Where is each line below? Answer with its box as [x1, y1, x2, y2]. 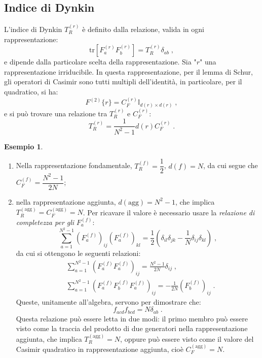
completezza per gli [16, 216, 74, 227]
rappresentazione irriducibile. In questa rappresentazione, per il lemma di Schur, [4, 66, 253, 77]
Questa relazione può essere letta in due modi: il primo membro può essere [16, 313, 248, 323]
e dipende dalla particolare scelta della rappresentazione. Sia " [4, 56, 197, 67]
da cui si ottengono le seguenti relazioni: [16, 248, 141, 258]
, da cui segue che [203, 160, 258, 171]
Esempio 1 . [4, 141, 43, 151]
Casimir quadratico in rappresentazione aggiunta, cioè [16, 344, 183, 354]
